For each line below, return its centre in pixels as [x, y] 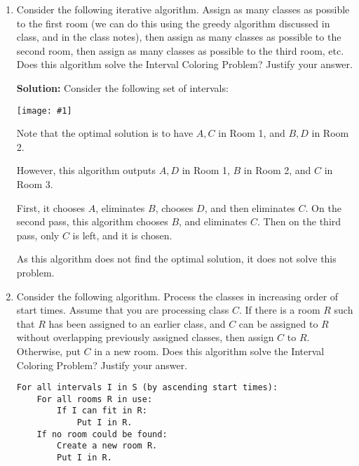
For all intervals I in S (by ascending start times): [147, 388]
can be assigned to [278, 323]
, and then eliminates [250, 207]
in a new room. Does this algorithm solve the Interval [209, 351]
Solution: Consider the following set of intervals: [122, 87]
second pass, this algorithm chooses [92, 221]
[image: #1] [44, 111]
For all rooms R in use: [95, 399]
